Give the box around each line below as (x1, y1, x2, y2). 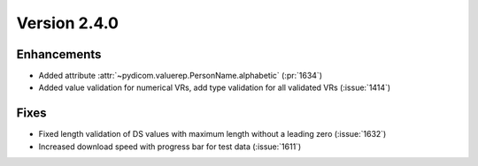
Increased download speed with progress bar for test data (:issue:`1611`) (38, 141, 302, 152)
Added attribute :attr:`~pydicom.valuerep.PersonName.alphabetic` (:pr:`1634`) (38, 71, 323, 81)
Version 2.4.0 (16, 13, 119, 33)
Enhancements (16, 47, 102, 62)
